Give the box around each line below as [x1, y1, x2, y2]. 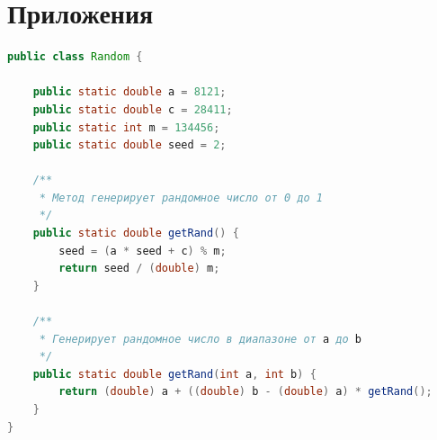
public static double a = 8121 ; [32, 85, 227, 99]
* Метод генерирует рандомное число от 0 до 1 [39, 191, 323, 204]
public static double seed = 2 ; [32, 139, 227, 152]
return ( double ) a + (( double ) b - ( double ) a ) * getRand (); [58, 385, 433, 399]
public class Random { [7, 50, 143, 64]
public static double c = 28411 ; [32, 103, 233, 116]
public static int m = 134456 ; [32, 121, 220, 134]
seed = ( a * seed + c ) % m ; [58, 244, 227, 257]
